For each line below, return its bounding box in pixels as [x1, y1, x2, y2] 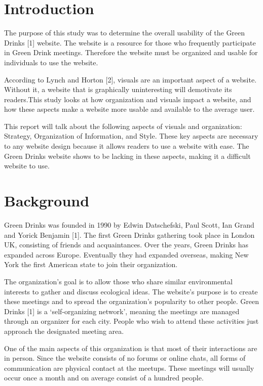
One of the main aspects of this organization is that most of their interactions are [4, 342, 257, 353]
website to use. [4, 160, 50, 171]
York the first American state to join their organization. [4, 259, 178, 270]
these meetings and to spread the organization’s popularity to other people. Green [4, 296, 259, 307]
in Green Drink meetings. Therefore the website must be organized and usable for [4, 47, 258, 58]
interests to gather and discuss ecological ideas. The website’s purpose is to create [4, 286, 258, 296]
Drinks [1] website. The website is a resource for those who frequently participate [4, 37, 256, 48]
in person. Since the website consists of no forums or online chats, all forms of [4, 353, 246, 363]
